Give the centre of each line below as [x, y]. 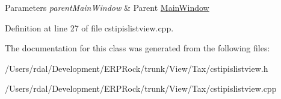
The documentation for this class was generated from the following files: [137, 48]
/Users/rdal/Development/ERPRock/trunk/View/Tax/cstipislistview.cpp [141, 88]
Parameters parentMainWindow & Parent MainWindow [107, 7]
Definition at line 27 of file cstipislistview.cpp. [89, 27]
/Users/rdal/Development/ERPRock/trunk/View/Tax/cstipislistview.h [137, 68]
